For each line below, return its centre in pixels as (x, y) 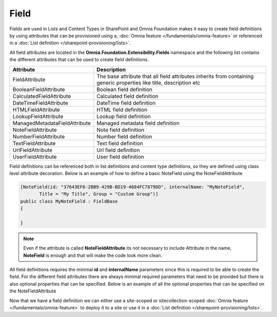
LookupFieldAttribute (38, 116)
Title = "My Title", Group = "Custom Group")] (99, 194)
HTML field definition (122, 109)
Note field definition (121, 130)
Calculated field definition (127, 96)
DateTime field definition (126, 103)
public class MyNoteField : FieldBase (69, 201)
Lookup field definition (124, 116)
